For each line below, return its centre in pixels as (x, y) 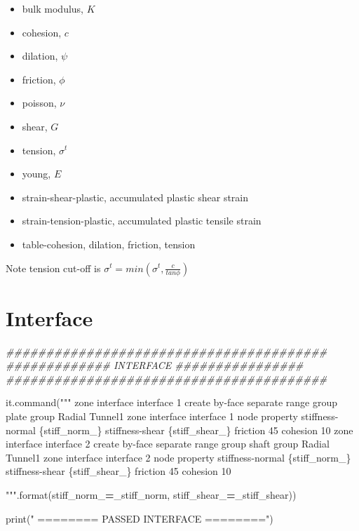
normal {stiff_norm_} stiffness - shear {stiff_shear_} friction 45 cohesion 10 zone (179, 430)
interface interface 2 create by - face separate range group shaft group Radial (168, 444)
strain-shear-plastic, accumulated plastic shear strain (135, 197)
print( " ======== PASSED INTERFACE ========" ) (140, 518)
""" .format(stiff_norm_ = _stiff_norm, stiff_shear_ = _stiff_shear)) (151, 495)
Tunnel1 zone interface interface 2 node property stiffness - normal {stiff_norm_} (178, 457)
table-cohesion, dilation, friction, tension (109, 244)
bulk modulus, (53, 8)
